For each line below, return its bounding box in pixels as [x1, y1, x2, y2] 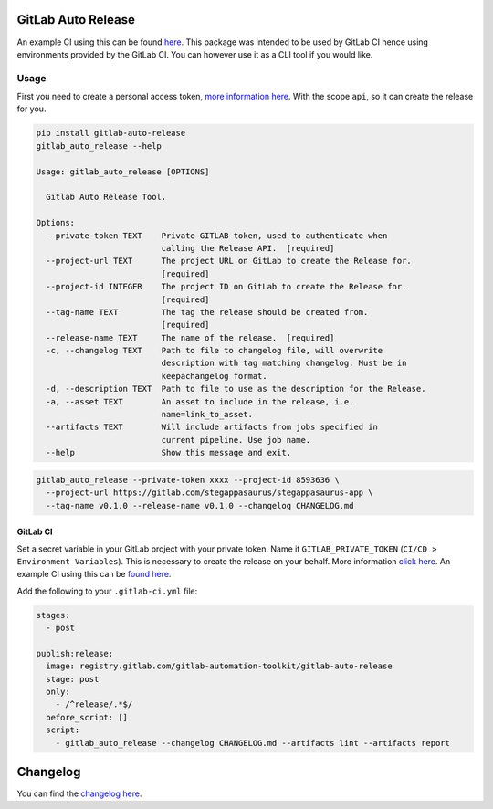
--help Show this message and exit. [46, 447, 292, 458]
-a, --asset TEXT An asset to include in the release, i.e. [46, 396, 354, 406]
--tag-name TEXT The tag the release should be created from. [46, 307, 369, 317]
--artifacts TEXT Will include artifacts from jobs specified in [46, 422, 379, 433]
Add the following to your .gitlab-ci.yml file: [16, 585, 198, 596]
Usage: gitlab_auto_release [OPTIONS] [36, 166, 210, 177]
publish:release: [36, 648, 114, 658]
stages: [36, 610, 70, 620]
